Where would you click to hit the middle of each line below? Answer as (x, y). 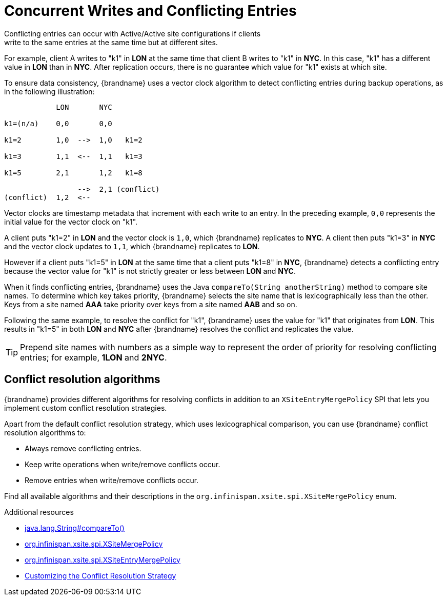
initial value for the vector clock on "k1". (71, 222)
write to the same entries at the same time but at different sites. (111, 42)
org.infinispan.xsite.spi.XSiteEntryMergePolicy (103, 559)
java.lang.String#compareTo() (75, 528)
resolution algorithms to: (45, 432)
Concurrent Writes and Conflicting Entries (150, 11)
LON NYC (84, 107)
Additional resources (39, 512)
